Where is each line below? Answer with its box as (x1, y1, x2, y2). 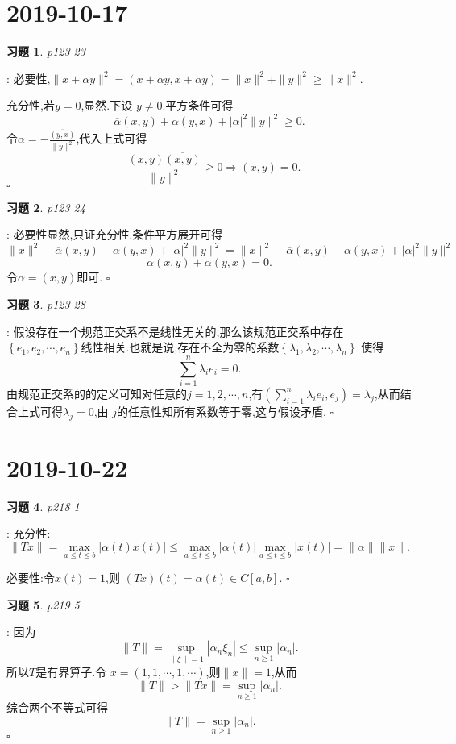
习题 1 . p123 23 (6, 43, 85, 60)
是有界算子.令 (35, 663, 107, 680)
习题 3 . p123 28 (6, 296, 85, 313)
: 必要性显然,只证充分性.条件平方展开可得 (6, 226, 223, 243)
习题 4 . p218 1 (6, 497, 80, 514)
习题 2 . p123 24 (6, 198, 85, 215)
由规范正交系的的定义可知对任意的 (6, 384, 187, 401)
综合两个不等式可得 (6, 699, 108, 716)
